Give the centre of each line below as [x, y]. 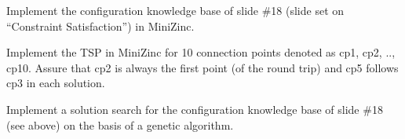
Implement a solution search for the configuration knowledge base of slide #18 [195, 109]
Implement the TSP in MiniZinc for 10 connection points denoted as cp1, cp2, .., [201, 52]
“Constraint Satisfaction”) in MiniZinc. [100, 26]
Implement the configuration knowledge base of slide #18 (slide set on [175, 10]
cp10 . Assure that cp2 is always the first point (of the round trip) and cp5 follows [202, 67]
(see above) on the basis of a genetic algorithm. [120, 124]
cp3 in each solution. [56, 83]
